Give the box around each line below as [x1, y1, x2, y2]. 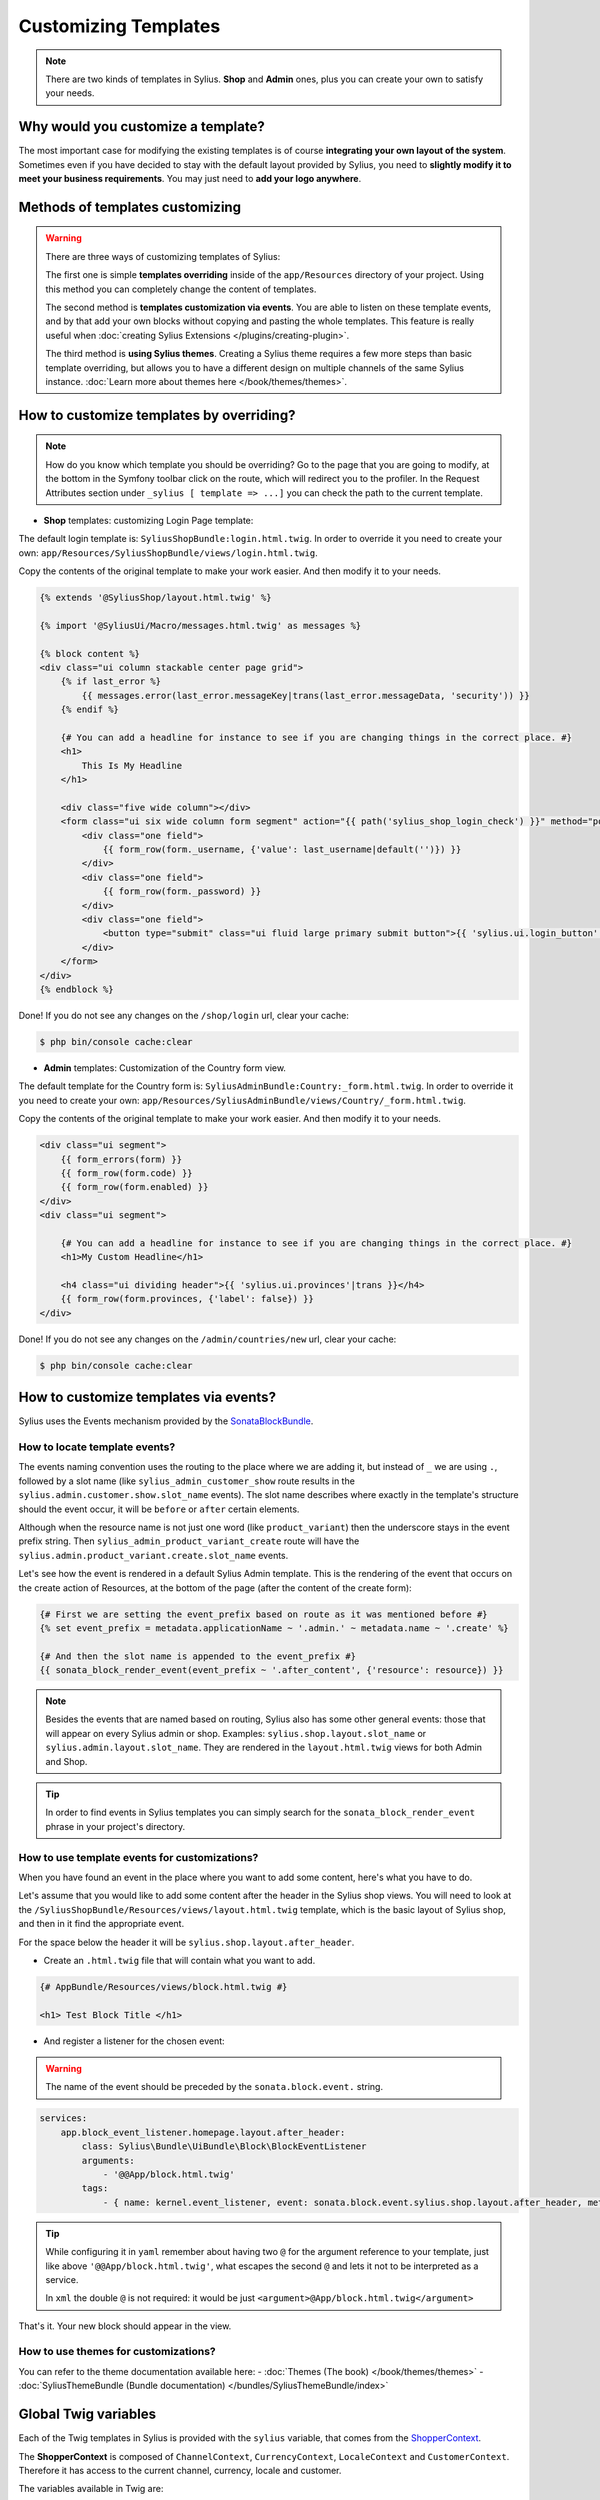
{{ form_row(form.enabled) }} [60, 1181, 209, 1193]
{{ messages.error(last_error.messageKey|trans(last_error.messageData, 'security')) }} [81, 690, 530, 701]
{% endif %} [60, 704, 120, 715]
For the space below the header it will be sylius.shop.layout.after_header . [18, 1936, 355, 1948]
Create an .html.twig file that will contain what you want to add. [43, 1954, 316, 1966]
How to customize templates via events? [18, 1389, 277, 1406]
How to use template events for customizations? [18, 1850, 259, 1864]
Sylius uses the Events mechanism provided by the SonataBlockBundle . [18, 1415, 314, 1427]
